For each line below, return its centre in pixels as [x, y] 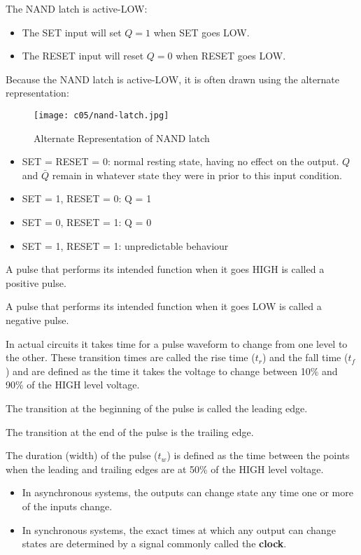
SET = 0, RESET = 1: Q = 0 [87, 222]
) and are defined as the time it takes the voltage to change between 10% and [172, 371]
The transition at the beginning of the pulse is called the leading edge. [157, 408]
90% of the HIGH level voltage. [73, 385]
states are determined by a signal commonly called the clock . [154, 543]
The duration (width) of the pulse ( [82, 455]
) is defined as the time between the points [258, 455]
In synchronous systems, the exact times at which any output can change [179, 529]
